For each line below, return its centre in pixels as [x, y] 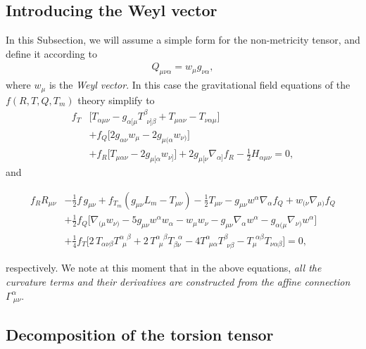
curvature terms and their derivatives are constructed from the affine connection [178, 281]
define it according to [51, 53]
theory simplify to [116, 100]
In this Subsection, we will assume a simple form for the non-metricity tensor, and [183, 40]
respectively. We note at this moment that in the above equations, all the [164, 268]
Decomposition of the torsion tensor [140, 335]
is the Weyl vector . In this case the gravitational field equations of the [200, 85]
